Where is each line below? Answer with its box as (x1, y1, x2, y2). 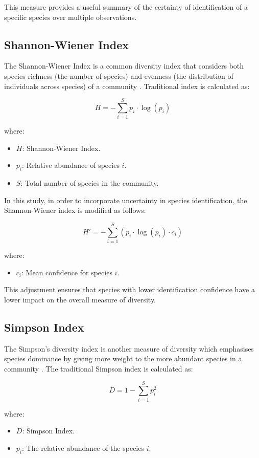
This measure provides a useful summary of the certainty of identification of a (4, 2, 248, 12)
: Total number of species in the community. (20, 178, 159, 188)
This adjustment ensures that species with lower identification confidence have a (4, 284, 255, 295)
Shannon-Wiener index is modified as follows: (4, 205, 146, 215)
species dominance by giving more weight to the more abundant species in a (4, 353, 242, 364)
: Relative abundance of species (22, 160, 120, 170)
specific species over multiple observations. (4, 11, 137, 22)
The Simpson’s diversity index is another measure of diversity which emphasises (4, 343, 254, 354)
